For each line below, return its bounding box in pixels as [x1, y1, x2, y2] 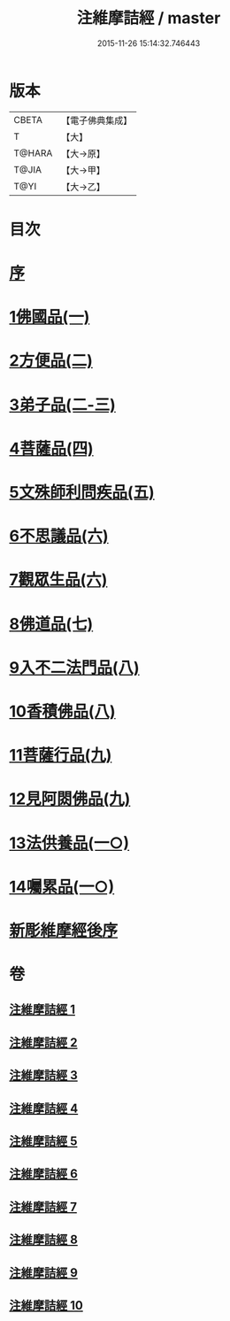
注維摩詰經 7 [9, 1199, 78, 1214]
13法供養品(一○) [9, 833, 130, 853]
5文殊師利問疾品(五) [9, 483, 155, 502]
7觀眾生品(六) [9, 570, 108, 590]
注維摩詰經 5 [9, 1134, 78, 1149]
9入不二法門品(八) [9, 657, 140, 677]
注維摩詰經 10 [9, 1298, 84, 1313]
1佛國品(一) [9, 307, 90, 328]
